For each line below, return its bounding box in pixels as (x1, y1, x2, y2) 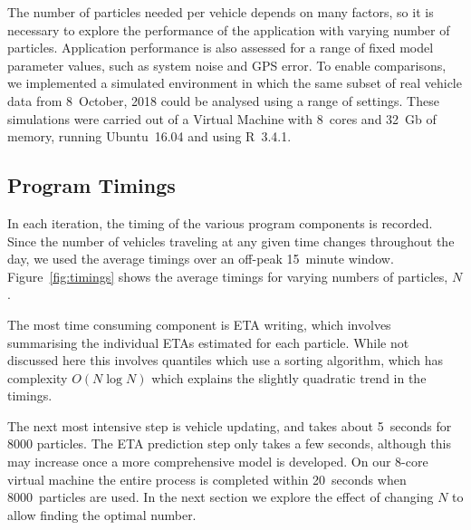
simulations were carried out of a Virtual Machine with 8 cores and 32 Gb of (7, 109, 437, 128)
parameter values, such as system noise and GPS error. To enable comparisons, (7, 55, 447, 74)
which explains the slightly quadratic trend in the (151, 368, 427, 387)
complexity (7, 368, 68, 387)
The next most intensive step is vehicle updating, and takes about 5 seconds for (7, 416, 452, 435)
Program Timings (7, 171, 176, 199)
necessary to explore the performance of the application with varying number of (7, 20, 450, 39)
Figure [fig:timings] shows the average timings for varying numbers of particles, (7, 266, 448, 285)
